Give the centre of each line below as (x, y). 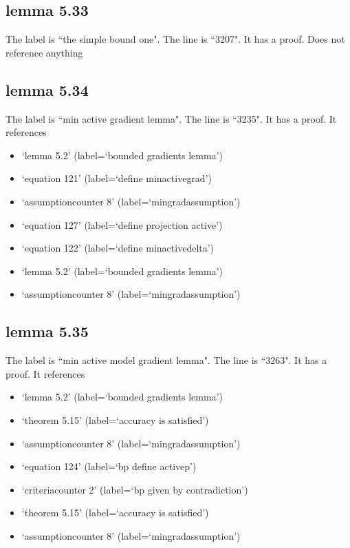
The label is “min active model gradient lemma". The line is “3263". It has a (166, 360)
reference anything (44, 52)
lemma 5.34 (47, 89)
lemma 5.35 (47, 331)
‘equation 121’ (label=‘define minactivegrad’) (117, 178)
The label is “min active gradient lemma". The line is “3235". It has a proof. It (171, 118)
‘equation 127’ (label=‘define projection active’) (122, 224)
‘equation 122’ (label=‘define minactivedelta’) (118, 248)
